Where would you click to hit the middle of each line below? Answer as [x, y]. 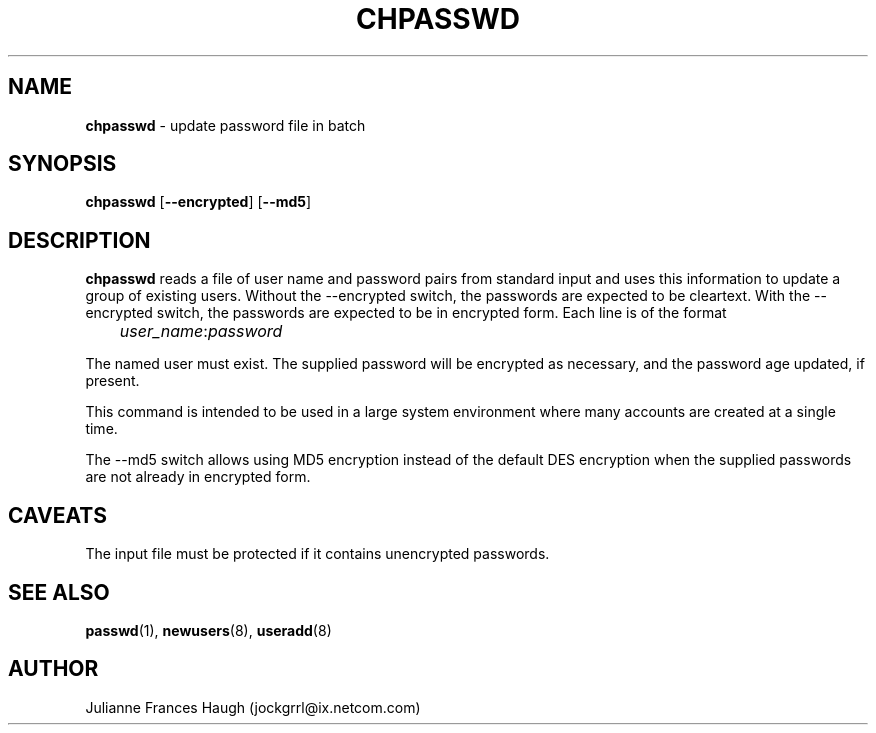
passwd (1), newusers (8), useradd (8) [208, 630]
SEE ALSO [59, 592]
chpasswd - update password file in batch [225, 125]
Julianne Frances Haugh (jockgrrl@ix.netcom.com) [253, 707]
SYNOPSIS [62, 164]
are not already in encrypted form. [198, 477]
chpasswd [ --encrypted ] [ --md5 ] [198, 202]
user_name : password [201, 331]
